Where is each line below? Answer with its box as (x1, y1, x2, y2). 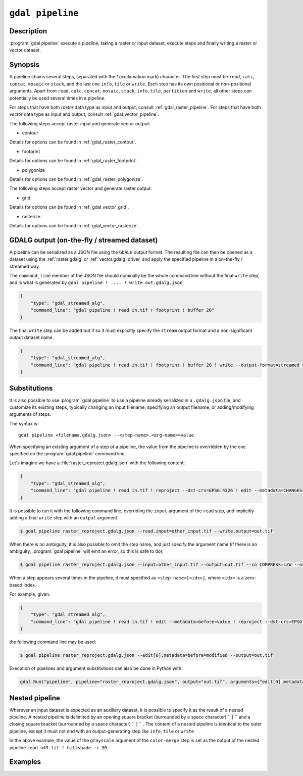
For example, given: (9, 591, 50, 597)
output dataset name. (9, 334, 54, 341)
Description (9, 27, 47, 35)
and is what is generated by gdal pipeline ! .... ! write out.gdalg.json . (9, 279, 184, 285)
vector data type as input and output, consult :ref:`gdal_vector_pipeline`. (9, 111, 159, 117)
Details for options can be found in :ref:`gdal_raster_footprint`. (9, 158, 138, 164)
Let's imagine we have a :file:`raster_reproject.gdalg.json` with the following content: (9, 460, 185, 466)
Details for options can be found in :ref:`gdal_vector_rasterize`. (9, 223, 139, 228)
